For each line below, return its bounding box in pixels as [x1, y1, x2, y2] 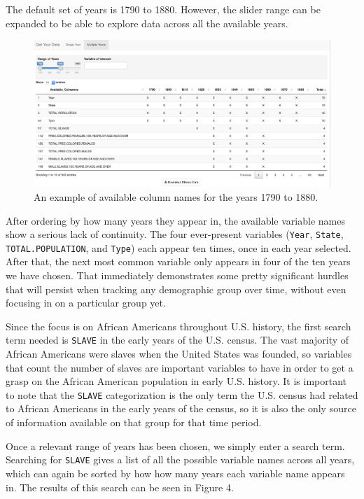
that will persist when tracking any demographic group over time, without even [6, 281, 346, 296]
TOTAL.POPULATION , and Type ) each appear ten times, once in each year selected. [6, 240, 351, 255]
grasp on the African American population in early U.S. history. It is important [6, 374, 347, 388]
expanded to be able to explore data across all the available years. [6, 15, 288, 30]
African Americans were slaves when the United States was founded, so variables [6, 346, 352, 361]
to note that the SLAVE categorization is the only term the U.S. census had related [6, 387, 358, 402]
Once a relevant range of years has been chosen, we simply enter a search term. [6, 438, 345, 453]
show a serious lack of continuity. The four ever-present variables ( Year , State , [6, 227, 344, 241]
